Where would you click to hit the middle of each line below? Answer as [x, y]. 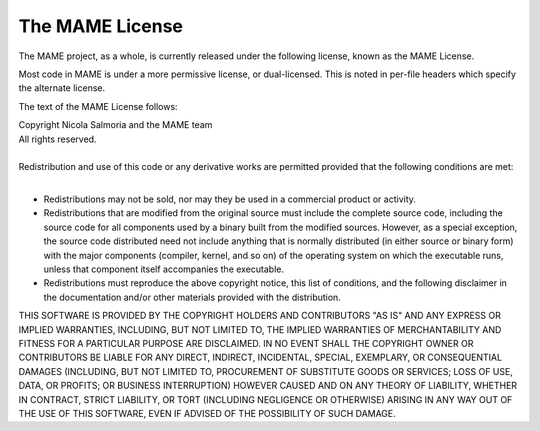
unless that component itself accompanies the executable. [164, 269]
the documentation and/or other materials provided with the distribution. [192, 297]
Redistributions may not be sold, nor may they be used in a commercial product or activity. [230, 199]
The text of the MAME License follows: [98, 106]
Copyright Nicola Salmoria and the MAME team [115, 125]
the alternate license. [61, 88]
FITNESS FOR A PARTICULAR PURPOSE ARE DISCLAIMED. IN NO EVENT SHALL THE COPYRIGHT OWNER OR [246, 343]
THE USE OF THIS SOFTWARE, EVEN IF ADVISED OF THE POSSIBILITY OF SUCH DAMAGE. [207, 413]
